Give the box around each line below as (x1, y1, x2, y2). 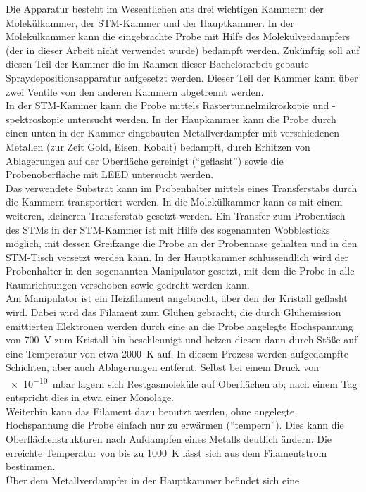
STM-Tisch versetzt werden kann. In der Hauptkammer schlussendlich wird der (6, 249, 349, 264)
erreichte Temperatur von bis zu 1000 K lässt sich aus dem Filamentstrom (6, 445, 327, 460)
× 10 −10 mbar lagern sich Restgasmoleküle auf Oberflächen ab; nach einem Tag (10, 374, 358, 391)
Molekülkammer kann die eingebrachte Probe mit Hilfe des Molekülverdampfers (6, 29, 351, 44)
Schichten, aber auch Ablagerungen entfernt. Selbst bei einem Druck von (6, 360, 319, 374)
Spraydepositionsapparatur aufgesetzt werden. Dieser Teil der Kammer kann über (6, 70, 358, 84)
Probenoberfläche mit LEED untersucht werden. (6, 167, 214, 182)
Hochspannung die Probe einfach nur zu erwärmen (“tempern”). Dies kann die (6, 417, 344, 432)
